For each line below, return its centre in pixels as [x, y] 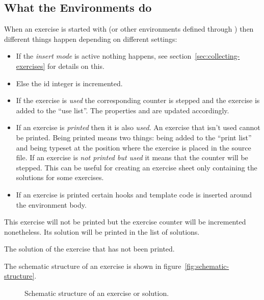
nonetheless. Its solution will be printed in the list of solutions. [102, 231]
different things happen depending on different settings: [91, 39]
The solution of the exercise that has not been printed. [89, 249]
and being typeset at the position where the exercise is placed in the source [134, 147]
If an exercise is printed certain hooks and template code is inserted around [134, 194]
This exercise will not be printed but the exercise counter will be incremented [125, 222]
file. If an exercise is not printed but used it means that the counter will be [132, 157]
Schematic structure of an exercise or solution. [97, 293]
